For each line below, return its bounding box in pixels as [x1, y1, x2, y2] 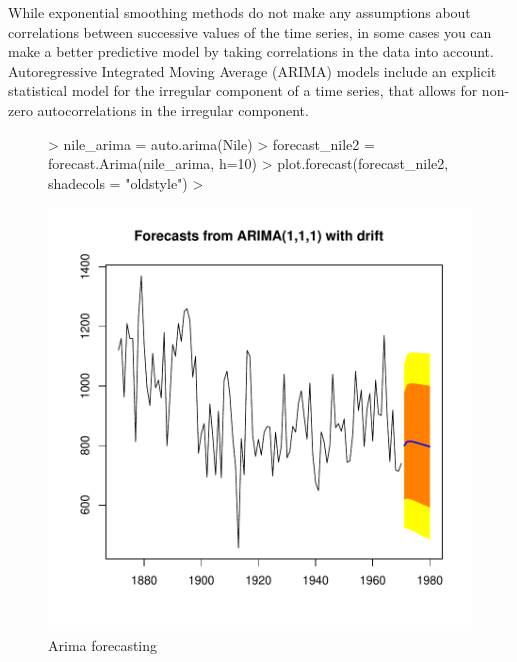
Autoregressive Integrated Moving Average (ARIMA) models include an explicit [8, 60, 497, 81]
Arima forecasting [48, 634, 158, 655]
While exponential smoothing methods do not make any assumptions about [8, 2, 471, 22]
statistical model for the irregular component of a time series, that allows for [8, 80, 478, 101]
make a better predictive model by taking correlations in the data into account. [8, 41, 494, 62]
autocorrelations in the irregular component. [37, 99, 309, 120]
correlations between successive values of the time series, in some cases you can [8, 21, 492, 42]
